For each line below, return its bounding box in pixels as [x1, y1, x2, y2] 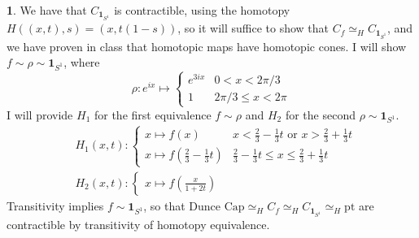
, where [63, 54, 100, 71]
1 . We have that [7, 2, 87, 18]
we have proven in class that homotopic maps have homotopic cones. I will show [7, 37, 407, 54]
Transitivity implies [7, 197, 104, 214]
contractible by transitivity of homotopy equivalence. [7, 215, 270, 232]
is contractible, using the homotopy [114, 2, 290, 18]
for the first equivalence [94, 106, 212, 123]
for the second [285, 106, 356, 123]
